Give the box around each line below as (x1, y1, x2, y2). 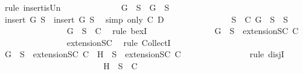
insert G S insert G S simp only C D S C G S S (4, 13, 289, 25)
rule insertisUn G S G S (4, 1, 170, 13)
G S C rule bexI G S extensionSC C (66, 24, 299, 37)
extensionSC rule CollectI (66, 36, 171, 48)
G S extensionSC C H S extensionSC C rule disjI (4, 48, 284, 60)
